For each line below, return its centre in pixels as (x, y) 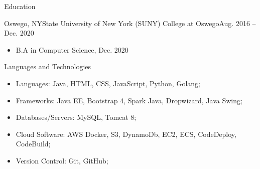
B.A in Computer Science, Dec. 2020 (72, 49)
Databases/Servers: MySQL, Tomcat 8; (76, 117)
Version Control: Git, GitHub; (62, 160)
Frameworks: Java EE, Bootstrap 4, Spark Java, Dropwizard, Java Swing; (129, 100)
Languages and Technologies (48, 66)
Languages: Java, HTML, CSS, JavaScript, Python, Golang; (108, 83)
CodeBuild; (33, 144)
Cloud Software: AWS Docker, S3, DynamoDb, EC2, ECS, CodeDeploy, (126, 134)
